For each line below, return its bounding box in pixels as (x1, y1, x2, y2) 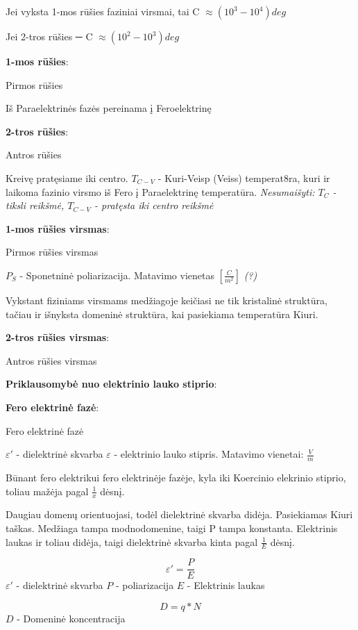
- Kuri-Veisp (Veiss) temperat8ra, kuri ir (157, 170, 330, 185)
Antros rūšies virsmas (6, 353, 97, 367)
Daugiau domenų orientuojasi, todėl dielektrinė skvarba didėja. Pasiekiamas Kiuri (6, 507, 353, 522)
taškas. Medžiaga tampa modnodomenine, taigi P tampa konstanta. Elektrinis (6, 520, 338, 535)
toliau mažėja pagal (6, 483, 89, 498)
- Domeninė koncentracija (17, 611, 126, 626)
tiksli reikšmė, (6, 198, 65, 213)
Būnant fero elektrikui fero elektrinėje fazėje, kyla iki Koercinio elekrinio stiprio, (6, 470, 346, 484)
